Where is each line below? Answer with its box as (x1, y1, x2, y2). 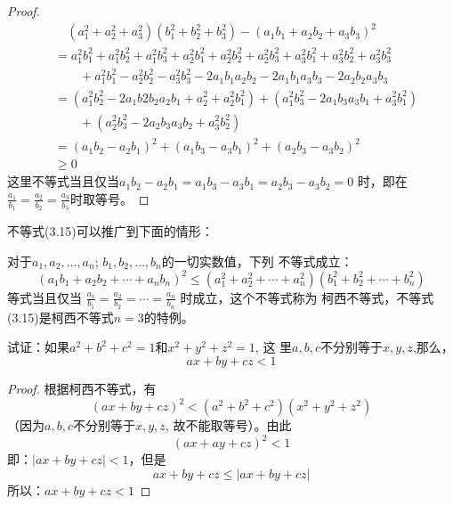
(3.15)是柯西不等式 (7, 307, 114, 326)
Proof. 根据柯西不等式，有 (7, 379, 157, 398)
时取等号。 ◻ (70, 189, 150, 208)
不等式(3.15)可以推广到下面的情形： (7, 221, 214, 240)
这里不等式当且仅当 (7, 172, 119, 191)
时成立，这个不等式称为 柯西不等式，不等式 (180, 288, 434, 306)
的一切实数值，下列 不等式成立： (161, 251, 353, 270)
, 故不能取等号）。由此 (165, 416, 292, 435)
